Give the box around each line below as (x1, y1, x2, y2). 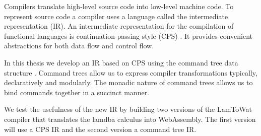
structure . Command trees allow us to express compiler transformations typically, (4, 67, 257, 78)
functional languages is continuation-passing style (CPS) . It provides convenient (4, 30, 253, 41)
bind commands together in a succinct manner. (4, 87, 150, 97)
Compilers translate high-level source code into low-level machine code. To (4, 1, 234, 11)
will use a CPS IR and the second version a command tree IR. (4, 123, 197, 134)
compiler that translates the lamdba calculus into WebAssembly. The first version (4, 113, 256, 124)
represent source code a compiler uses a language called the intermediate (4, 11, 228, 21)
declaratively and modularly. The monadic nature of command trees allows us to (4, 77, 253, 88)
